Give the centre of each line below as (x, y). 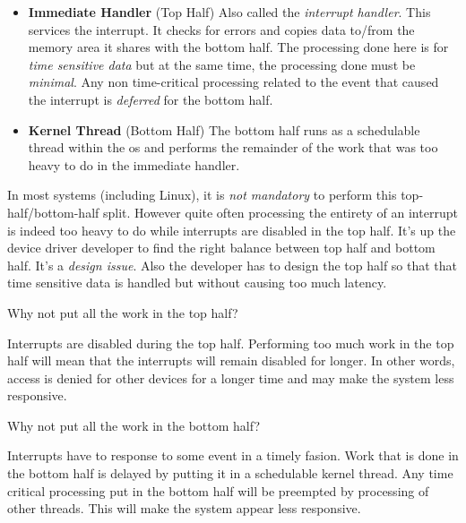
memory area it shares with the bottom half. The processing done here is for (238, 47)
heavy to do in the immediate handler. (134, 164)
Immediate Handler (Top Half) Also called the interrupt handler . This (229, 12)
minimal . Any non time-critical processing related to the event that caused (233, 82)
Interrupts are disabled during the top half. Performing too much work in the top (231, 343)
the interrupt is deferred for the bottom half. (151, 99)
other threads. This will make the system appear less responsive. (184, 508)
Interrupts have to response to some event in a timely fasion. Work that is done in (233, 455)
